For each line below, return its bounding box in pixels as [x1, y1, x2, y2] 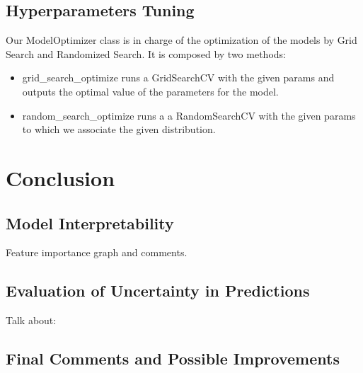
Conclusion [6, 163, 115, 192]
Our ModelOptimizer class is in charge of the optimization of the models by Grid [6, 33, 357, 47]
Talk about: [6, 313, 57, 328]
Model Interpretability [6, 212, 174, 234]
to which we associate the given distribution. [22, 122, 216, 137]
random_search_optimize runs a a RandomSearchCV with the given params [22, 108, 356, 122]
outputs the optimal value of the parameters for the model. [22, 84, 279, 98]
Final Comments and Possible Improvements [6, 348, 340, 369]
